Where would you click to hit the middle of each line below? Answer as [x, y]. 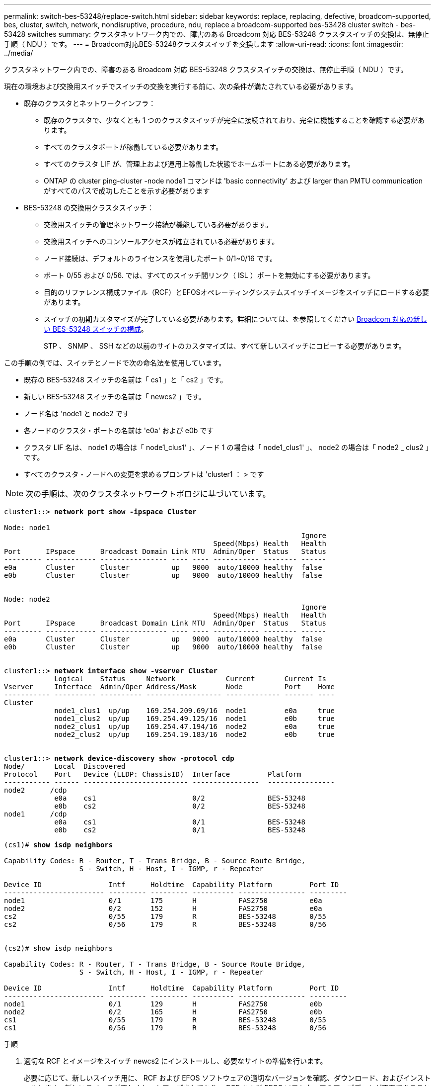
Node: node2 [27, 599]
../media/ [19, 53]
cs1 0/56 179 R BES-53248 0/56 [165, 1028]
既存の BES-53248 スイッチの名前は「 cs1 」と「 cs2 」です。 [126, 380]
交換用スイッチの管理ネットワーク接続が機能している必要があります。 [158, 225]
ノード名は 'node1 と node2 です [77, 413]
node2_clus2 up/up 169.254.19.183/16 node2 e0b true [194, 734]
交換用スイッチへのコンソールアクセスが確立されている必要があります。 [161, 241]
